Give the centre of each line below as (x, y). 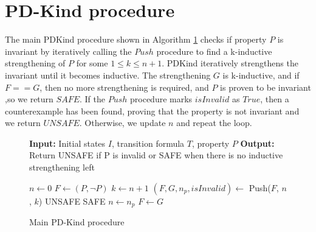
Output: (257, 143)
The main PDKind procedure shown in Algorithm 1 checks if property (136, 39)
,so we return (29, 99)
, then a (275, 99)
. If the (92, 99)
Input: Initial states (67, 143)
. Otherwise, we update (122, 123)
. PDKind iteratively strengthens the (230, 63)
